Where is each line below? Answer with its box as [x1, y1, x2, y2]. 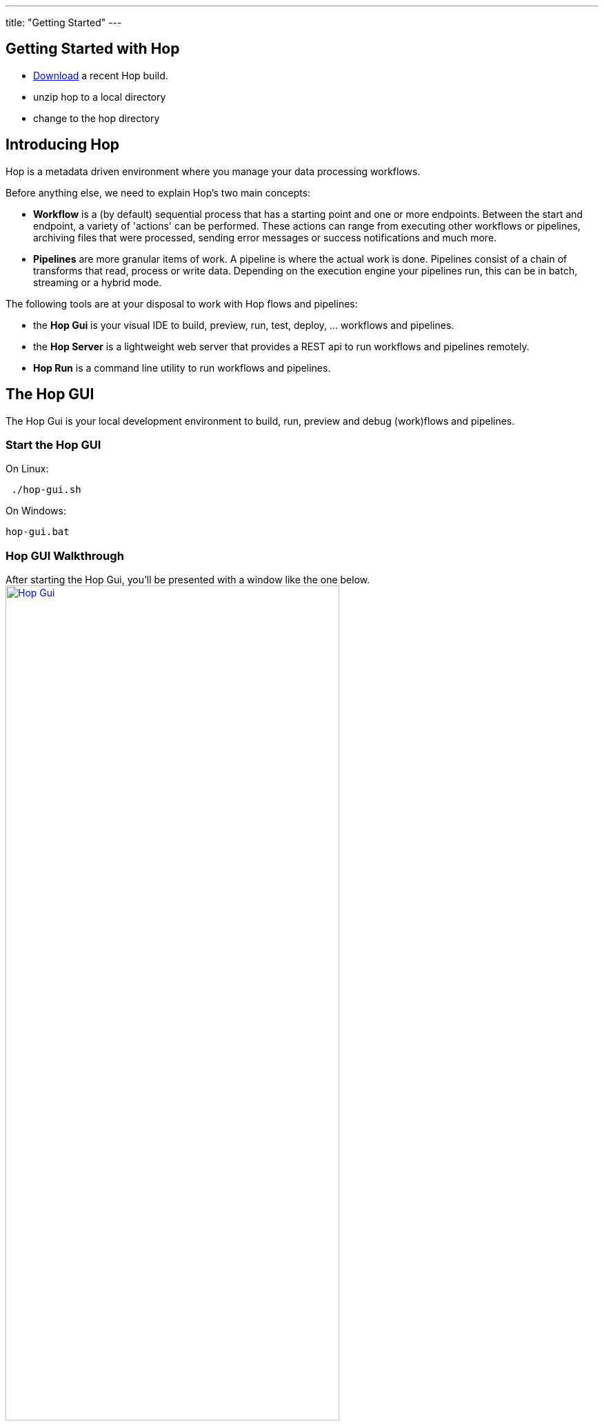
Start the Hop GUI [6, 437, 101, 452]
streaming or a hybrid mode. [33, 276, 162, 288]
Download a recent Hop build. [33, 69, 168, 81]
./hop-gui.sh [11, 484, 81, 496]
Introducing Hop [6, 136, 120, 154]
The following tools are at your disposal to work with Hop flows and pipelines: [6, 297, 358, 310]
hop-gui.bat [6, 526, 70, 538]
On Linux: [6, 463, 49, 475]
